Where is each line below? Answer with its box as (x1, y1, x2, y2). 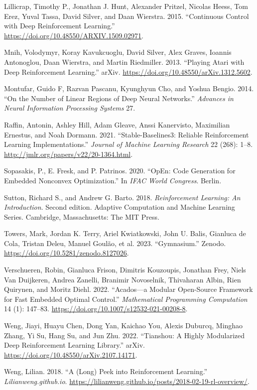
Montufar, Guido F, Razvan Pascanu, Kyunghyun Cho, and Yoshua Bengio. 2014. (4, 83, 254, 94)
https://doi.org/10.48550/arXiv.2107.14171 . (4, 349, 137, 360)
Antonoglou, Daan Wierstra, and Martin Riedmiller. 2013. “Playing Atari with (4, 56, 245, 67)
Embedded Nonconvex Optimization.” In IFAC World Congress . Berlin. (4, 175, 222, 185)
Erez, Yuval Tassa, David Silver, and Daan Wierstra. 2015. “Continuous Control (4, 10, 249, 21)
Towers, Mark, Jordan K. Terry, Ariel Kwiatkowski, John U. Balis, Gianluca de (4, 228, 246, 239)
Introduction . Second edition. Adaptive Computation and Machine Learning (4, 202, 235, 212)
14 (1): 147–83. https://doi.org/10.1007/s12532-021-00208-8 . (4, 303, 188, 314)
